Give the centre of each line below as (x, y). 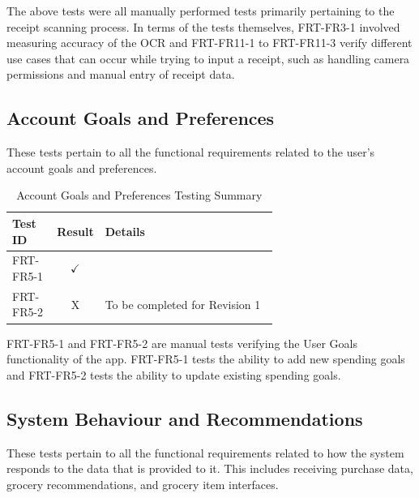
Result (75, 231)
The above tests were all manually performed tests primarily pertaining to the (201, 11)
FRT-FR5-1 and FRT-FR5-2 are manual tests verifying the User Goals (182, 343)
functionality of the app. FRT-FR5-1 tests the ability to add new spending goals (206, 359)
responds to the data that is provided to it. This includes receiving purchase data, (210, 468)
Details (125, 231)
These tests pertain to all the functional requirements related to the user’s (191, 152)
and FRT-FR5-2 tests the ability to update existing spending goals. (174, 374)
